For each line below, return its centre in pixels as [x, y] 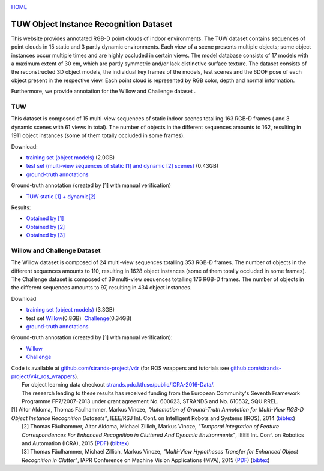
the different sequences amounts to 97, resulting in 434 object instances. [101, 288]
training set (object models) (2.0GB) [70, 157]
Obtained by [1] [45, 218]
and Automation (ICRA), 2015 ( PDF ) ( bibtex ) [76, 443]
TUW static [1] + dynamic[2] [61, 196]
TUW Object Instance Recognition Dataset [92, 24]
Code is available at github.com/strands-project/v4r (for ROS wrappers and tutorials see [120, 368]
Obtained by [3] [46, 235]
